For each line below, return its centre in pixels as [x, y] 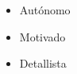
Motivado [42, 36]
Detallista [43, 63]
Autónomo [45, 10]
